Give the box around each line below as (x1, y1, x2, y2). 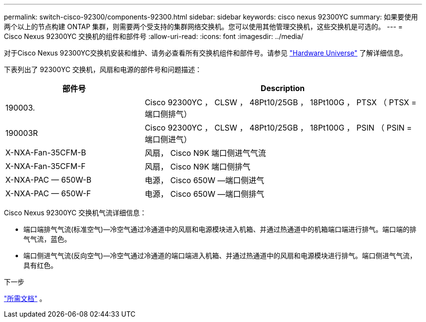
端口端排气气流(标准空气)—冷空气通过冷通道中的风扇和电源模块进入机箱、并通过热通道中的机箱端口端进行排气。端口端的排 (23, 225, 417, 233)
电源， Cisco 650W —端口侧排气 (144, 189, 265, 199)
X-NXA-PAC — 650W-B (5, 175, 92, 185)
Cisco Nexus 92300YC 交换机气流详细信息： (4, 208, 147, 217)
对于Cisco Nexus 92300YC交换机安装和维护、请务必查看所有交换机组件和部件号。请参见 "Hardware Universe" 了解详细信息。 (4, 49, 408, 57)
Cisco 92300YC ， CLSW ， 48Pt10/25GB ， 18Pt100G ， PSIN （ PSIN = (144, 123, 412, 133)
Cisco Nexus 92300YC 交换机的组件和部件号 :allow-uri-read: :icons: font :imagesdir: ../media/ (4, 32, 303, 40)
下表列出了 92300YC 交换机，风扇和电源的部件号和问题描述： (4, 65, 202, 74)
